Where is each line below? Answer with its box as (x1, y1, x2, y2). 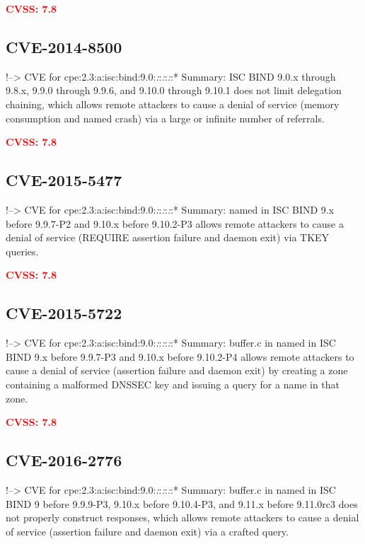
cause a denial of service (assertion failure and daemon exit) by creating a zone (6, 363, 348, 378)
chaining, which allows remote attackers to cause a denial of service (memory (6, 96, 340, 111)
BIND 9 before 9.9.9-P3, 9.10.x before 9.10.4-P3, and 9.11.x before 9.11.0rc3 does (6, 496, 358, 511)
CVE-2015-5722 (6, 302, 122, 324)
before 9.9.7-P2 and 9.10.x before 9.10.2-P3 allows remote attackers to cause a (6, 216, 344, 231)
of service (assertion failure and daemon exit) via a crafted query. (6, 523, 289, 538)
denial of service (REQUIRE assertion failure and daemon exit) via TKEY (6, 230, 330, 245)
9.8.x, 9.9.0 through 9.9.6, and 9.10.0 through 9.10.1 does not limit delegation (6, 83, 342, 98)
